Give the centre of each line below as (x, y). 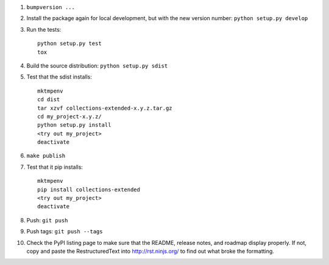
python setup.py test (69, 44)
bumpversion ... (51, 7)
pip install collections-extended (89, 189)
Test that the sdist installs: (59, 77)
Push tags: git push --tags (65, 231)
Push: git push (47, 220)
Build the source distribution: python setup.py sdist (97, 65)
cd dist (49, 100)
